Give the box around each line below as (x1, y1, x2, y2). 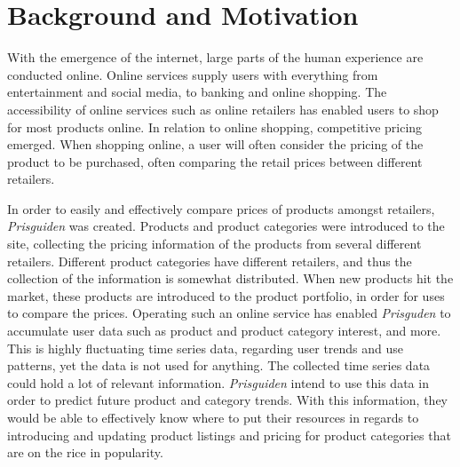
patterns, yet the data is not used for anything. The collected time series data (7, 356, 431, 375)
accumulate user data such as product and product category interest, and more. (7, 321, 441, 340)
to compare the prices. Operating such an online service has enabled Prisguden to (7, 304, 451, 322)
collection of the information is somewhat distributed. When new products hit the (7, 269, 454, 288)
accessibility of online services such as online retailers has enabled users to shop (7, 99, 439, 118)
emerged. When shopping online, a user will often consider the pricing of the (7, 135, 424, 154)
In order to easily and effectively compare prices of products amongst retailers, (7, 199, 435, 218)
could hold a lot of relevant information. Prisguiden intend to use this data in (7, 373, 429, 392)
